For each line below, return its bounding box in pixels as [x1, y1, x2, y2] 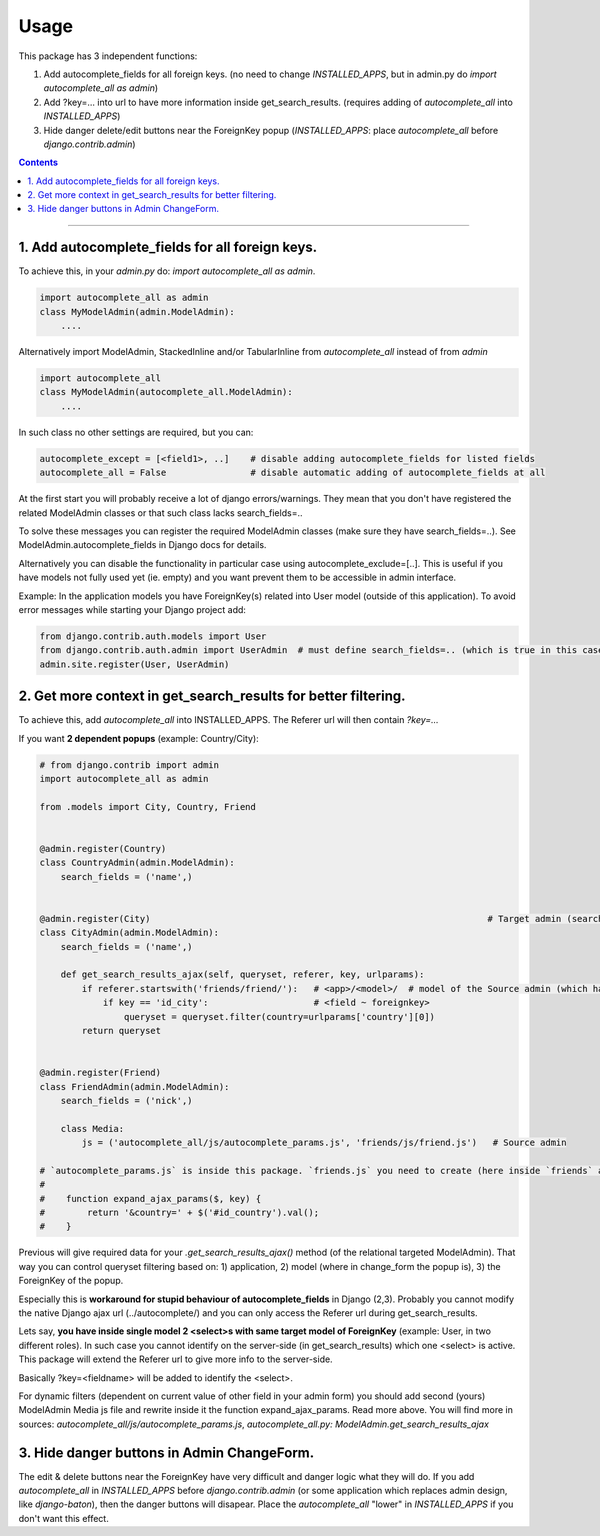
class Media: [60, 1123, 125, 1134]
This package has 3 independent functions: [18, 50, 198, 62]
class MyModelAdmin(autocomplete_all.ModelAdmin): [39, 386, 294, 398]
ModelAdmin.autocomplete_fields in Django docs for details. [18, 539, 267, 551]
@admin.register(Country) [39, 843, 167, 854]
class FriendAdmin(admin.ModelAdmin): [39, 1081, 230, 1092]
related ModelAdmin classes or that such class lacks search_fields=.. [18, 506, 303, 519]
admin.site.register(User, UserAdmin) [39, 658, 230, 670]
